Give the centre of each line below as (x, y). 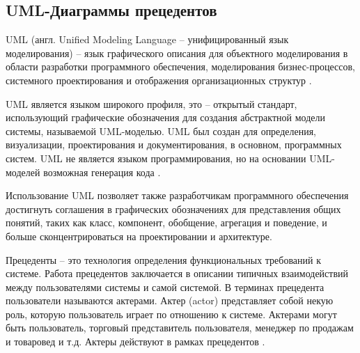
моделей (23, 172)
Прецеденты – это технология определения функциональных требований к (164, 259)
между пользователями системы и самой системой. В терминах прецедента (165, 287)
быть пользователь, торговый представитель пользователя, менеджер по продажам (180, 328)
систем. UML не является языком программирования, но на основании (156, 158)
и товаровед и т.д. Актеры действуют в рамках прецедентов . (135, 342)
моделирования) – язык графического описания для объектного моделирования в (177, 53)
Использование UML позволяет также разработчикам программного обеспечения (177, 195)
